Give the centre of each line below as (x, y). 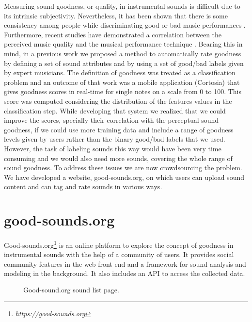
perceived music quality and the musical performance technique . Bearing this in (123, 44)
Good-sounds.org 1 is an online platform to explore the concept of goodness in (119, 244)
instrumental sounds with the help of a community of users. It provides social (119, 254)
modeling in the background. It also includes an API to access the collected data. (125, 273)
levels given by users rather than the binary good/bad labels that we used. (115, 139)
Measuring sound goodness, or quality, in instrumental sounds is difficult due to (122, 6)
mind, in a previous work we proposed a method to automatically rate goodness (123, 53)
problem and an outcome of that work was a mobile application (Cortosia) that (122, 82)
